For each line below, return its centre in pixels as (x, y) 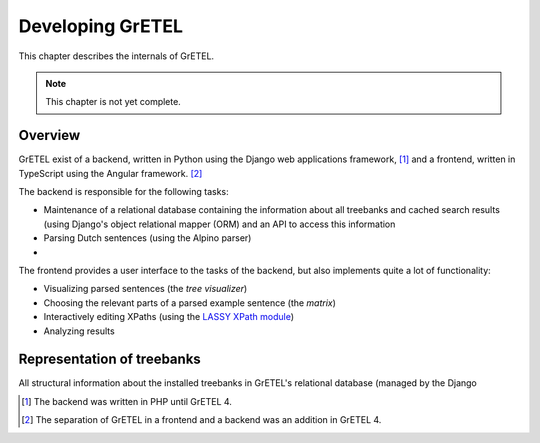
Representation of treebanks (110, 359)
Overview (49, 135)
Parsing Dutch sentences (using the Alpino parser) (147, 238)
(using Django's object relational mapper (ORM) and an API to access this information (219, 224)
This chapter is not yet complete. (113, 102)
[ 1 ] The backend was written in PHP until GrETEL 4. (126, 401)
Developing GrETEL (101, 26)
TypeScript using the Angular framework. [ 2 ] (110, 173)
